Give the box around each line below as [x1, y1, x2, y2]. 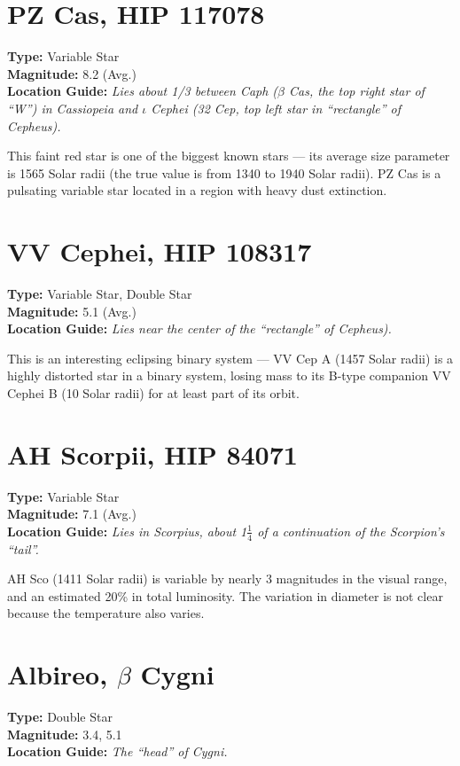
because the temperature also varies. [7, 604, 205, 622]
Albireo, [7, 656, 108, 692]
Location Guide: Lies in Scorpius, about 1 [7, 521, 247, 540]
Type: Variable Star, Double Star [7, 285, 192, 302]
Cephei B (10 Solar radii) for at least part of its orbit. [7, 383, 300, 402]
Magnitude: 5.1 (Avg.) [7, 301, 136, 320]
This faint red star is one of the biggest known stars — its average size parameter [7, 146, 450, 165]
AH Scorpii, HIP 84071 [7, 435, 298, 472]
